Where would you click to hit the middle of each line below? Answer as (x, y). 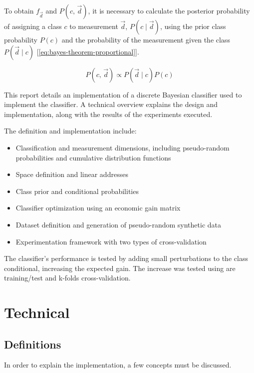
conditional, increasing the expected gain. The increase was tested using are (120, 268)
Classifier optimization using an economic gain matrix (98, 208)
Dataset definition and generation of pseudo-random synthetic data (119, 224)
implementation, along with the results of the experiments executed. (108, 114)
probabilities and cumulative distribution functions (93, 157)
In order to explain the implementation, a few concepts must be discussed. (118, 365)
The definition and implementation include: (70, 131)
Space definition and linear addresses (72, 174)
